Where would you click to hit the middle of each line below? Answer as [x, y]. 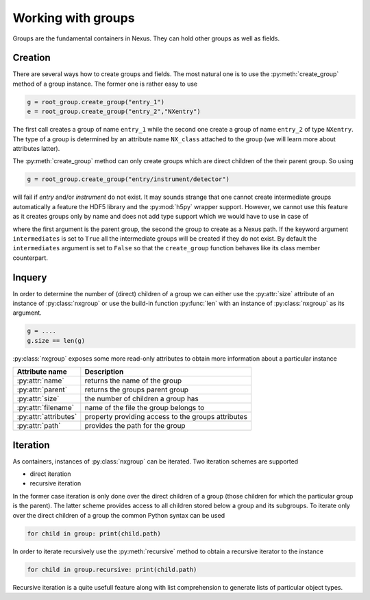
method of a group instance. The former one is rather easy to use [105, 84]
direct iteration [50, 474]
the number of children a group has [141, 399]
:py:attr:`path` [39, 426]
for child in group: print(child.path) [94, 533]
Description [104, 372]
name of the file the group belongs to [145, 408]
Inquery [30, 277]
